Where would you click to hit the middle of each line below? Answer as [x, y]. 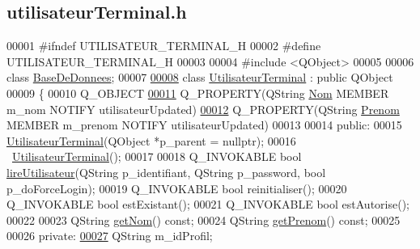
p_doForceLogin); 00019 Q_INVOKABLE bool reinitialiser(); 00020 [177, 188]
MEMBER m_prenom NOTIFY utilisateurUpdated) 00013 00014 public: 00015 [204, 125]
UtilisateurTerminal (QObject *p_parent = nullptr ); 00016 [151, 140]
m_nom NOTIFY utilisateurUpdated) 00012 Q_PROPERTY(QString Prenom [203, 109]
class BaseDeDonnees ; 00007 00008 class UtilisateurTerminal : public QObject [200, 77]
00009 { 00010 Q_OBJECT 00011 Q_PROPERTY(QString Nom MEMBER [198, 93]
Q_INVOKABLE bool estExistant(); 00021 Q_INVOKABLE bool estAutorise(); [208, 204]
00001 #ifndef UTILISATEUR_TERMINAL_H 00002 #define [164, 46]
